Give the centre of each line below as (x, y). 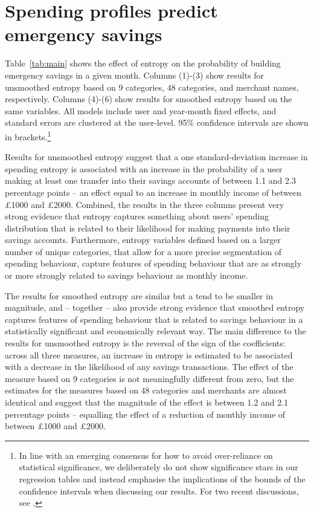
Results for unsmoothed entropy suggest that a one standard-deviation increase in (156, 157)
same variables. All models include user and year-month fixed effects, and (141, 110)
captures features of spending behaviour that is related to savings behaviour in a (154, 319)
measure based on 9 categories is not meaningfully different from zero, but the (149, 378)
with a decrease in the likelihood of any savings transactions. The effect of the (149, 367)
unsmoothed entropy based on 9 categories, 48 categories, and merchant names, (152, 87)
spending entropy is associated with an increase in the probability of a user (144, 168)
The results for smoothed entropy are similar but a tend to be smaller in (139, 295)
